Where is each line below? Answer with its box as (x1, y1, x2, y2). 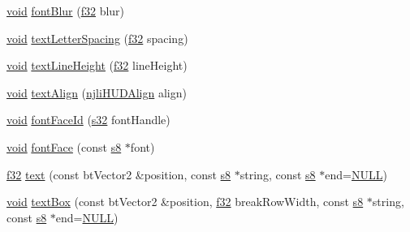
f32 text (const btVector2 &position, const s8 (6, 165, 231, 183)
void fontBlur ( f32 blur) (6, 2, 125, 19)
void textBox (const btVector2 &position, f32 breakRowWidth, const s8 (6, 193, 364, 210)
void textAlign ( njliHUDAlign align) (6, 84, 187, 101)
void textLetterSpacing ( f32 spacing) (6, 29, 188, 46)
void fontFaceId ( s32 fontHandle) (6, 111, 170, 128)
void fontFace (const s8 (6, 138, 122, 155)
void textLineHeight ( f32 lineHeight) (6, 57, 188, 74)
